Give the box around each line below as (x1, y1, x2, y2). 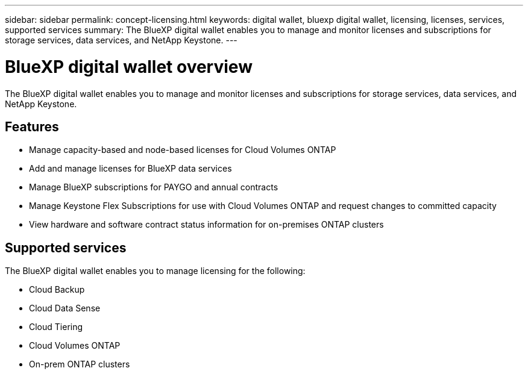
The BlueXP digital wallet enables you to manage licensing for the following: (5, 266, 306, 276)
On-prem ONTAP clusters (29, 359, 130, 370)
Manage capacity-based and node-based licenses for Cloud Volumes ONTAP (29, 145, 336, 155)
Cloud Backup (29, 284, 85, 295)
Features (5, 119, 59, 134)
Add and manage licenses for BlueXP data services (29, 163, 232, 174)
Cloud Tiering (29, 322, 83, 332)
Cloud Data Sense (29, 303, 101, 314)
